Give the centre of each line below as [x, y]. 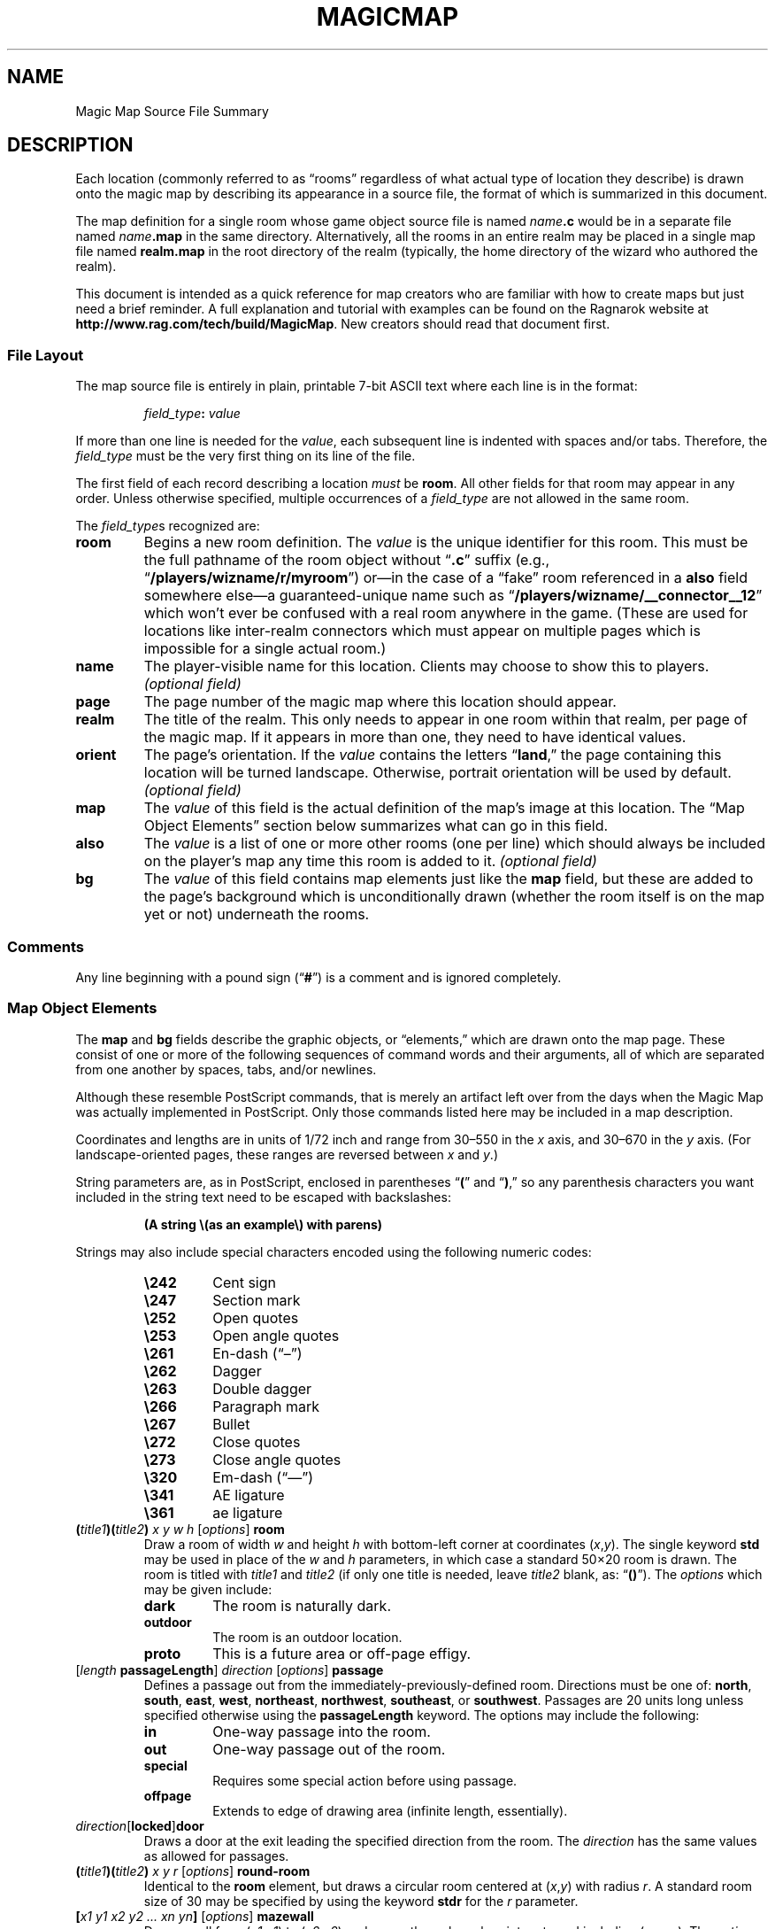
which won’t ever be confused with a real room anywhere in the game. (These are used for [446, 613]
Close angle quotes [277, 1459]
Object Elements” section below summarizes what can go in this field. [376, 826]
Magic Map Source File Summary [172, 111]
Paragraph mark [266, 1406]
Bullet [231, 1424]
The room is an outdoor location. [307, 1637]
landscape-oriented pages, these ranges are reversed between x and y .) [287, 1154]
